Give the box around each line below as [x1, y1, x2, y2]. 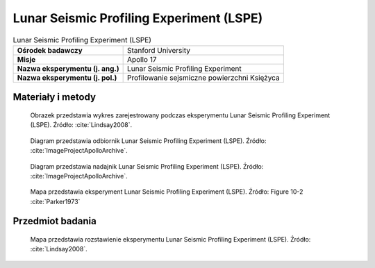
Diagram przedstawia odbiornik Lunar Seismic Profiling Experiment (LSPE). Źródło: [30, 136, 267, 145]
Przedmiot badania [12, 215, 97, 227]
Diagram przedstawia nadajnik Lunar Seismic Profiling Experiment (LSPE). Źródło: [30, 162, 264, 170]
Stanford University [126, 45, 191, 55]
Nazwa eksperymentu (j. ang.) [17, 63, 119, 73]
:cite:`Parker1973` [30, 197, 81, 206]
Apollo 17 [126, 54, 157, 64]
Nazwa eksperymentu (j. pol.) [17, 73, 117, 83]
